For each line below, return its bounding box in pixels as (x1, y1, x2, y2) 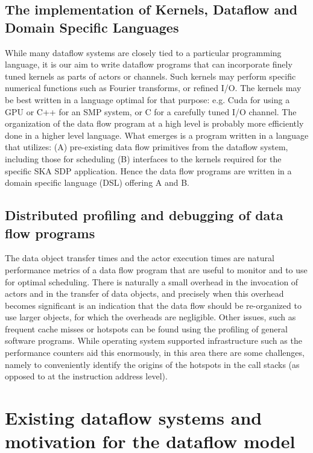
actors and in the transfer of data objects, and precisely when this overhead (5, 287, 284, 300)
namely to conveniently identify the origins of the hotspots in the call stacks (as (5, 358, 300, 370)
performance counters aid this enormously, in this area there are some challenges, (5, 346, 305, 359)
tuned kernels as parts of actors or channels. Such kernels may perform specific (5, 69, 296, 82)
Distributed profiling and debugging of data (5, 206, 283, 224)
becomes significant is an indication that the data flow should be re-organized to (5, 299, 302, 311)
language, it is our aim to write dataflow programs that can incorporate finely (5, 58, 292, 71)
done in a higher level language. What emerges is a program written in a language (5, 128, 309, 141)
